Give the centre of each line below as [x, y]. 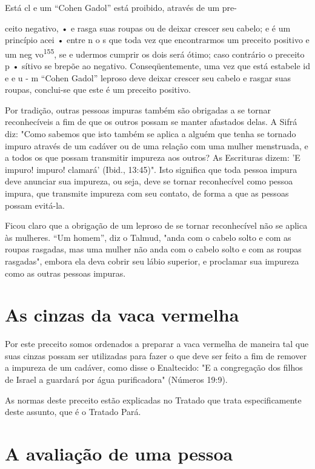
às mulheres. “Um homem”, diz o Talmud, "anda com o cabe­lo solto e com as [148, 237]
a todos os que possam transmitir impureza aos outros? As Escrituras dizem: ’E [153, 157]
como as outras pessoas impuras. [65, 273]
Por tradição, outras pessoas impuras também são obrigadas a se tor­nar [138, 110]
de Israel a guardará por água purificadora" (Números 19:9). [116, 380]
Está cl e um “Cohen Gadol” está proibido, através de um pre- [121, 7]
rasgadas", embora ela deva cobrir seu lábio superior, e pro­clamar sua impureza [152, 261]
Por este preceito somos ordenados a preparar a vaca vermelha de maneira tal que [157, 344]
